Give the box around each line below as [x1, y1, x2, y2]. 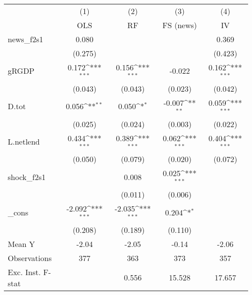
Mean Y [8, 238, 35, 249]
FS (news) [162, 19, 197, 31]
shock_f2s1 [8, 171, 46, 182]
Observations [8, 252, 52, 263]
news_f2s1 [8, 33, 44, 45]
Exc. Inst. [8, 266, 41, 278]
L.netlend [8, 135, 40, 147]
